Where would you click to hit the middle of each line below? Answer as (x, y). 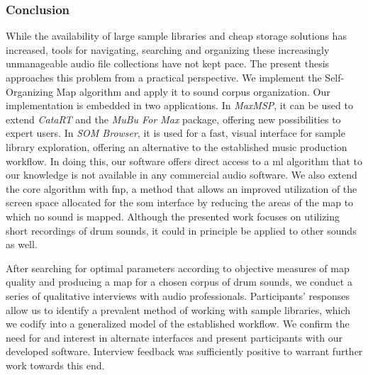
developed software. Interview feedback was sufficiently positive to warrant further (184, 351)
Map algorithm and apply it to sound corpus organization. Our (193, 91)
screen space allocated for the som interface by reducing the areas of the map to (180, 202)
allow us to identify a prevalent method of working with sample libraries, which (178, 309)
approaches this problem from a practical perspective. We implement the (164, 77)
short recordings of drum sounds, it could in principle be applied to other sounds (181, 230)
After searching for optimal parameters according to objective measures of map (178, 268)
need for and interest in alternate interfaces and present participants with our (174, 337)
